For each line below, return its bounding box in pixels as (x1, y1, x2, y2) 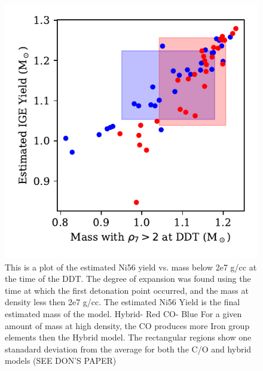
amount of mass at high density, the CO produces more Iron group (5, 319, 250, 332)
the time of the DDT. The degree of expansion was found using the (5, 272, 251, 285)
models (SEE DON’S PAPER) (5, 354, 117, 367)
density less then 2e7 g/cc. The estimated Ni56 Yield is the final (5, 296, 240, 308)
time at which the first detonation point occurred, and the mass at (5, 284, 249, 296)
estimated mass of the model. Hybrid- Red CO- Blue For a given (5, 307, 242, 320)
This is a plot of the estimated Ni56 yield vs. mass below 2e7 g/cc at (5, 260, 257, 273)
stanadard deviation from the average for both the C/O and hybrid (5, 342, 252, 355)
